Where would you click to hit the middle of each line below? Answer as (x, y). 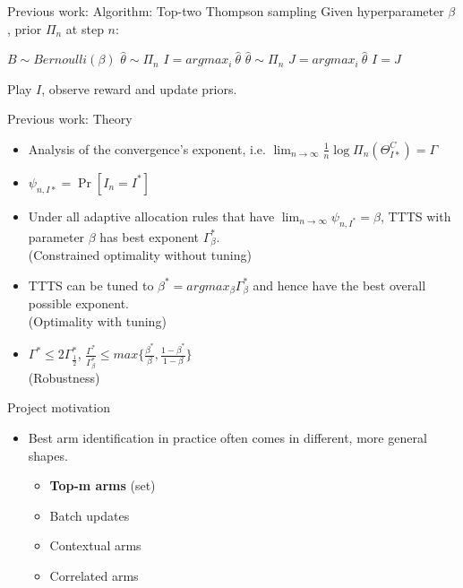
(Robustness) (64, 377)
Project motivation (59, 407)
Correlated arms (94, 575)
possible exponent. (78, 303)
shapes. (48, 455)
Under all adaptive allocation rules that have (151, 216)
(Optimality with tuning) (97, 320)
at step (85, 28)
